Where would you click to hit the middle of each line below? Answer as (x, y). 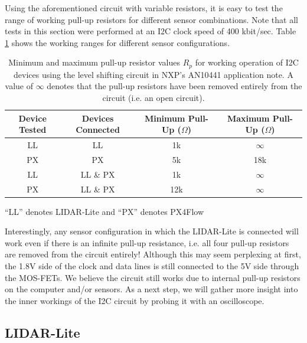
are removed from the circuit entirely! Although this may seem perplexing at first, (153, 254)
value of (19, 86)
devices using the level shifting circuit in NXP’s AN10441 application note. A (153, 74)
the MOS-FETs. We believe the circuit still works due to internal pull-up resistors (153, 277)
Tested (33, 130)
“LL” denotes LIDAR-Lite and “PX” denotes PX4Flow (104, 211)
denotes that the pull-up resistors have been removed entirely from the (174, 86)
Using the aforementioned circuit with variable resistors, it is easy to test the (144, 8)
